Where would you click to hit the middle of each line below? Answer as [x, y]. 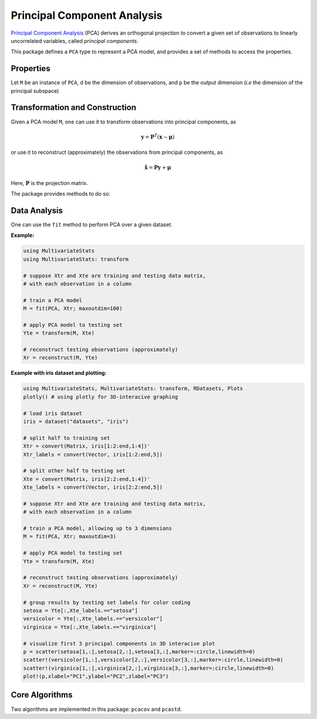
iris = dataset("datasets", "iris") [76, 421]
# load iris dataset [53, 413]
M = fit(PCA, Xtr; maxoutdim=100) [73, 309]
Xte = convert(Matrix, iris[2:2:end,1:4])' [87, 479]
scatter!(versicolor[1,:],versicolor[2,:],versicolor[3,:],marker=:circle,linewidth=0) [153, 660]
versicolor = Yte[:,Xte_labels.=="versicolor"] [93, 619]
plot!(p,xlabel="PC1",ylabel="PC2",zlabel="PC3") [96, 676]
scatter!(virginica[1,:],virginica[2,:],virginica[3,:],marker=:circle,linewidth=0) [149, 668]
